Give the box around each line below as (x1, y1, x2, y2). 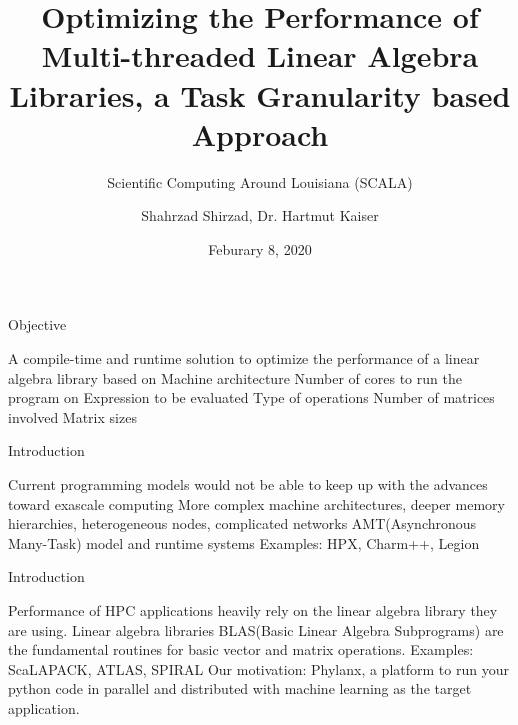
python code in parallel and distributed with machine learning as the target (8, 678, 472, 699)
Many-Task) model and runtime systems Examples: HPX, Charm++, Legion (8, 532, 480, 553)
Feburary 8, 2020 (208, 238, 312, 259)
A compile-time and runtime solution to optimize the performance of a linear (8, 348, 480, 369)
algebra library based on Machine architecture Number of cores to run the (8, 367, 462, 388)
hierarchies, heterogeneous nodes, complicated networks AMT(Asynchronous (8, 513, 477, 534)
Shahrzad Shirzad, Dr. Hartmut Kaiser (141, 205, 379, 226)
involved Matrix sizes (8, 406, 137, 427)
